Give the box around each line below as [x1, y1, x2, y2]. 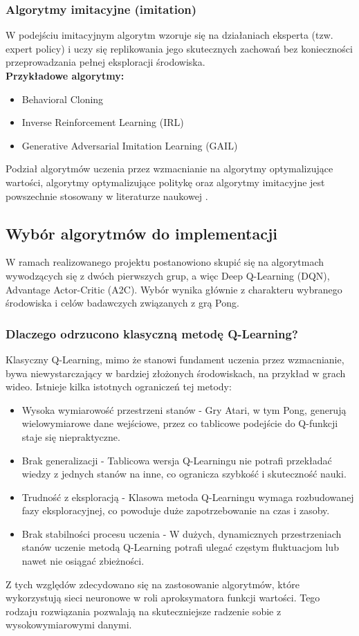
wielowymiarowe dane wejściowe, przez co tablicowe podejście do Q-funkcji [21, 416, 338, 430]
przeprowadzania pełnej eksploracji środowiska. [6, 55, 205, 69]
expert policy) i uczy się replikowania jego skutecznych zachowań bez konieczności [6, 41, 353, 55]
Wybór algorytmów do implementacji [6, 222, 277, 244]
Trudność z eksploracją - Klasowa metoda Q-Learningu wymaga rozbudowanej [21, 489, 354, 504]
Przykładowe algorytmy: [6, 69, 125, 82]
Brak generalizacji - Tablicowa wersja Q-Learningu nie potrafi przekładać [21, 453, 332, 467]
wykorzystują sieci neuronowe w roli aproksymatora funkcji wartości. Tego [6, 590, 320, 605]
